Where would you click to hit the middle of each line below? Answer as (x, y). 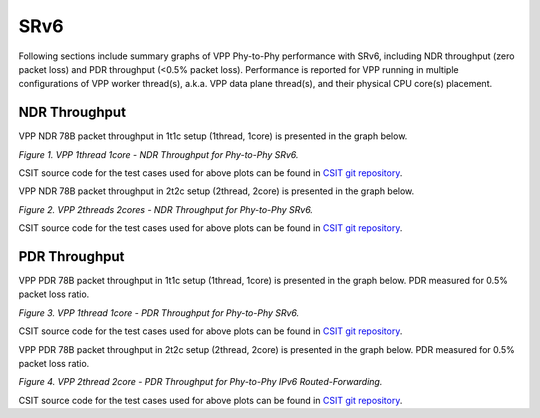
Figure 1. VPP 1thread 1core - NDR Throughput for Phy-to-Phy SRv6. (158, 154)
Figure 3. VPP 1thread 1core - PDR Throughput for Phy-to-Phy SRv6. (159, 312)
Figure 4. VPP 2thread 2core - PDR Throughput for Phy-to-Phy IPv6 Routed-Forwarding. (200, 382)
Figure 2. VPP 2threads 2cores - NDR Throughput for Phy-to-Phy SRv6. (166, 209)
